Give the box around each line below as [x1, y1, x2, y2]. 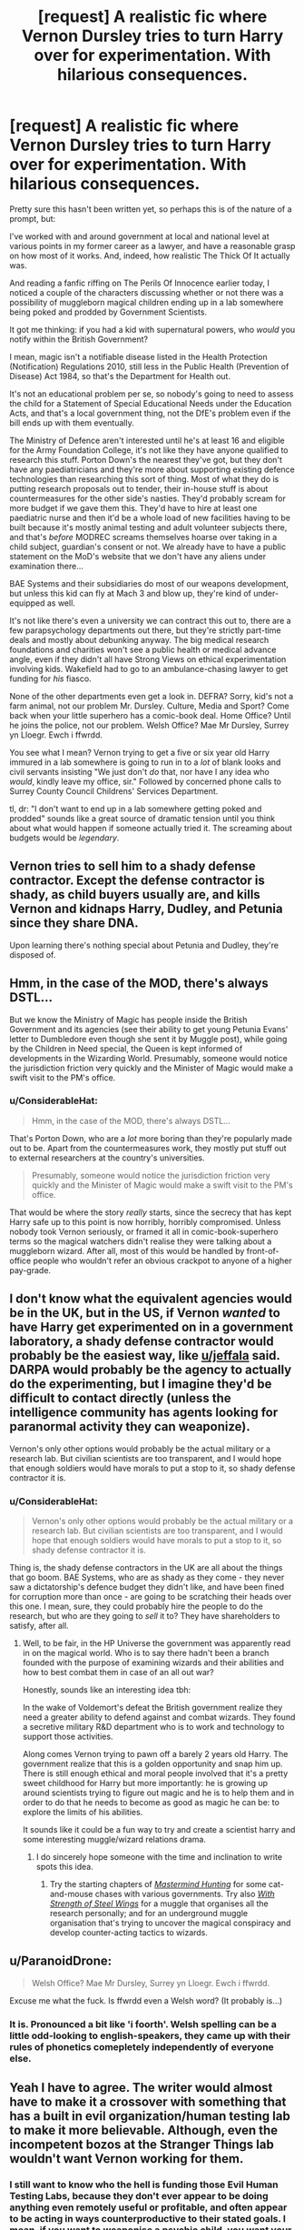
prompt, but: [9, 213, 56, 224]
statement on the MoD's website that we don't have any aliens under [9, 550, 267, 561]
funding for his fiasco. [9, 673, 93, 684]
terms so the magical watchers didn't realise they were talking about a [9, 1235, 272, 1247]
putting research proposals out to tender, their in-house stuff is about [9, 483, 269, 494]
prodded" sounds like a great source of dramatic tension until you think [9, 812, 275, 824]
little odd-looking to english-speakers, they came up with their [9, 2029, 291, 2042]
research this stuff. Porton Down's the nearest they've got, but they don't [9, 454, 283, 465]
